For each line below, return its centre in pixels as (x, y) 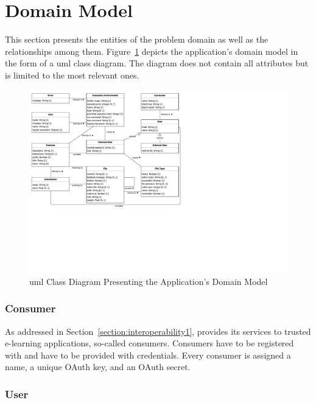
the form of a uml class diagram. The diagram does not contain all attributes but (157, 63)
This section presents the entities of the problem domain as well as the (137, 39)
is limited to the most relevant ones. (72, 75)
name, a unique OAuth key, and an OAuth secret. (98, 367)
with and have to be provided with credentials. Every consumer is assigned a (148, 355)
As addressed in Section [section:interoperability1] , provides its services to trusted (158, 331)
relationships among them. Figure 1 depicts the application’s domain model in (152, 51)
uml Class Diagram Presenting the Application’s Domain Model (149, 281)
